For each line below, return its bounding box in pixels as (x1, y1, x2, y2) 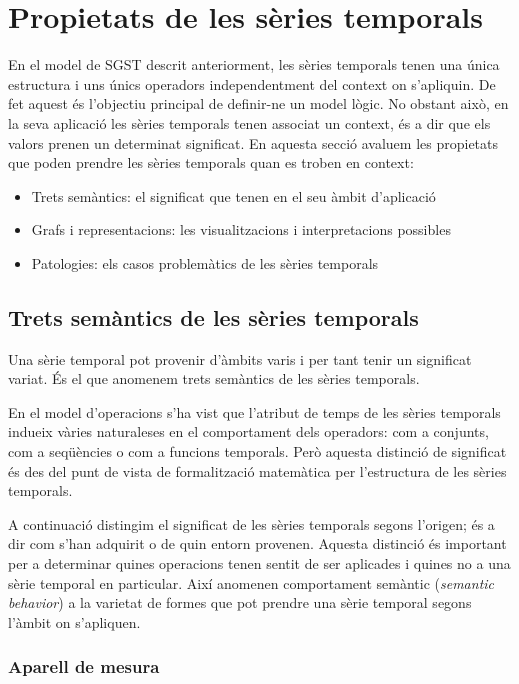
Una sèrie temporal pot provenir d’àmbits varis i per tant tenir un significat (8, 348, 472, 369)
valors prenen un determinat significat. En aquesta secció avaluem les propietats (8, 132, 499, 153)
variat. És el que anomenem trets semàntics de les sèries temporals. (8, 368, 420, 389)
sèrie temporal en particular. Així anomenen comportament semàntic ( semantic (8, 572, 495, 593)
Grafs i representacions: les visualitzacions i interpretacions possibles (31, 219, 451, 240)
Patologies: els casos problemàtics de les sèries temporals (31, 252, 379, 273)
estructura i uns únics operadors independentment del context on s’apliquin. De (8, 73, 496, 94)
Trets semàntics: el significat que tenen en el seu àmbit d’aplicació (31, 185, 436, 206)
